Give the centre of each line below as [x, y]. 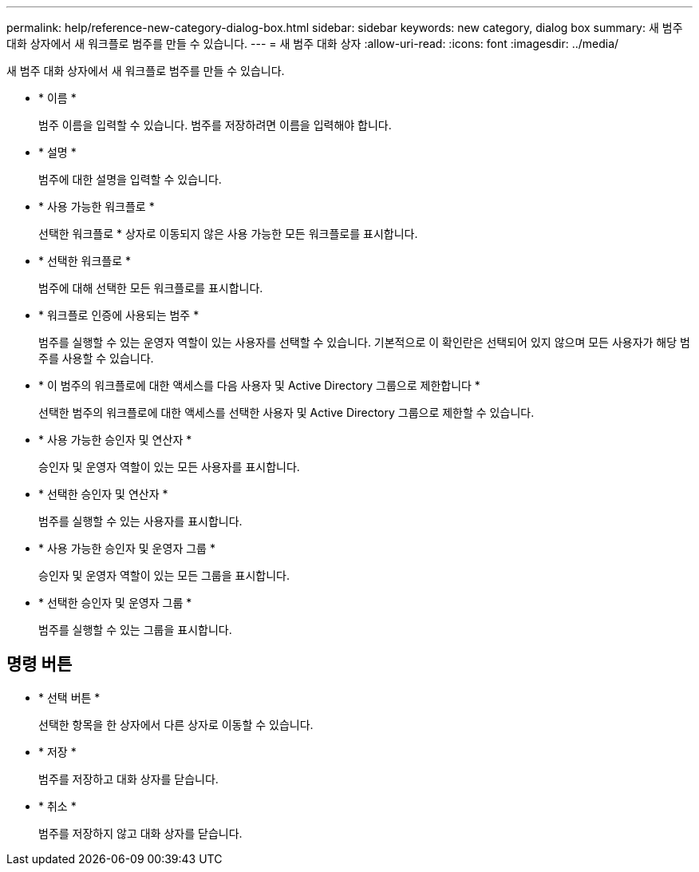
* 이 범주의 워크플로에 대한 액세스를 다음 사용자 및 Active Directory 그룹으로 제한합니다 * [259, 385]
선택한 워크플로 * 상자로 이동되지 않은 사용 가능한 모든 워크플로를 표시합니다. [228, 234]
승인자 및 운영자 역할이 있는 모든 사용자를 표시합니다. [169, 467]
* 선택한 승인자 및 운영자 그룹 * [115, 602]
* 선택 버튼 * [69, 697]
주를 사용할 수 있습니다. [96, 358]
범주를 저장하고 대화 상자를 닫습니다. [128, 779]
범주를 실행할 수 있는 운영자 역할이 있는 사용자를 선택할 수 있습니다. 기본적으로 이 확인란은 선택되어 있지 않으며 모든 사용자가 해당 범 [364, 342]
